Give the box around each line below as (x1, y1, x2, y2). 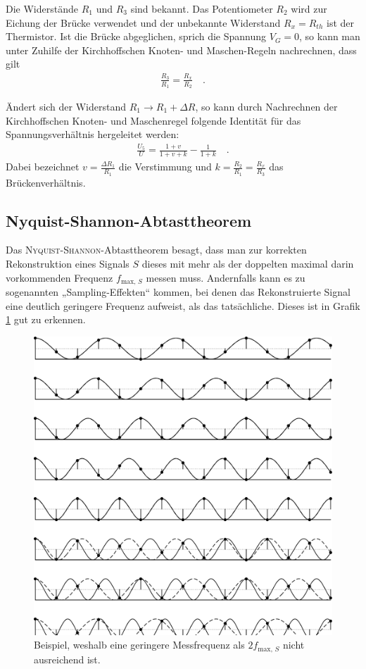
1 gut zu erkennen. (6, 312, 86, 327)
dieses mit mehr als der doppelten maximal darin (141, 256, 354, 270)
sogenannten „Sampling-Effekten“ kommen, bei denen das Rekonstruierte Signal (6, 284, 351, 299)
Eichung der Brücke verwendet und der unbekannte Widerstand (6, 15, 281, 30)
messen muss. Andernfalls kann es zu (146, 270, 305, 285)
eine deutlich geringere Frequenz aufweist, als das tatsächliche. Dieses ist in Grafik (6, 298, 360, 313)
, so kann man (299, 29, 360, 44)
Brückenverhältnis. (6, 175, 86, 189)
